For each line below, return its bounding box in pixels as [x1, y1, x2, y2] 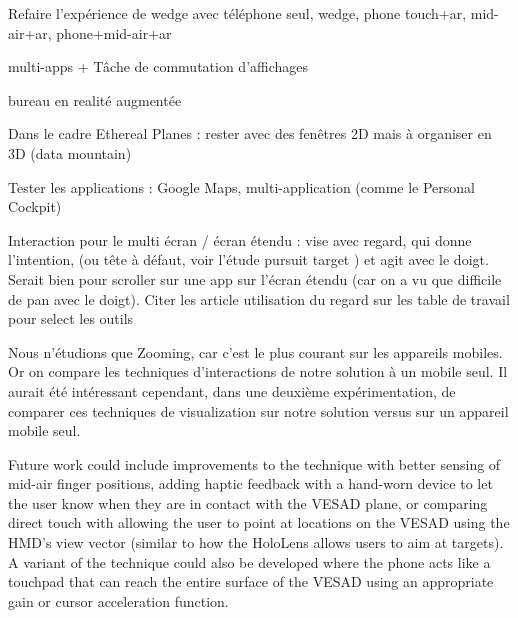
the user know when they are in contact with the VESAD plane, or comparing [8, 492, 488, 513]
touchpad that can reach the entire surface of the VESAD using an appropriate [8, 571, 494, 592]
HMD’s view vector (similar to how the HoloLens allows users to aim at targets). [8, 532, 504, 553]
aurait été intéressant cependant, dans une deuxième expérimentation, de [8, 380, 456, 401]
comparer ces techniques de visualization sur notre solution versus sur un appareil [8, 400, 509, 421]
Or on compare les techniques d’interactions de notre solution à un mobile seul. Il [8, 361, 508, 382]
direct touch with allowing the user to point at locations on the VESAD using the [8, 512, 510, 533]
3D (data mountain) [8, 142, 132, 163]
